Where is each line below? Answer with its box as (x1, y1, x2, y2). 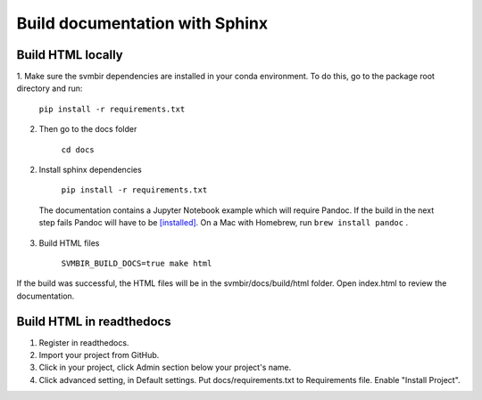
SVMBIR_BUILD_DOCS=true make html (61, 258, 212, 268)
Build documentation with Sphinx (16, 13, 268, 33)
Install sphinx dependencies (38, 165, 142, 176)
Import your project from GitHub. (38, 350, 160, 361)
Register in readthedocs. (38, 337, 129, 347)
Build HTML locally (16, 47, 124, 62)
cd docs (61, 144, 96, 155)
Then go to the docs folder (38, 124, 137, 135)
